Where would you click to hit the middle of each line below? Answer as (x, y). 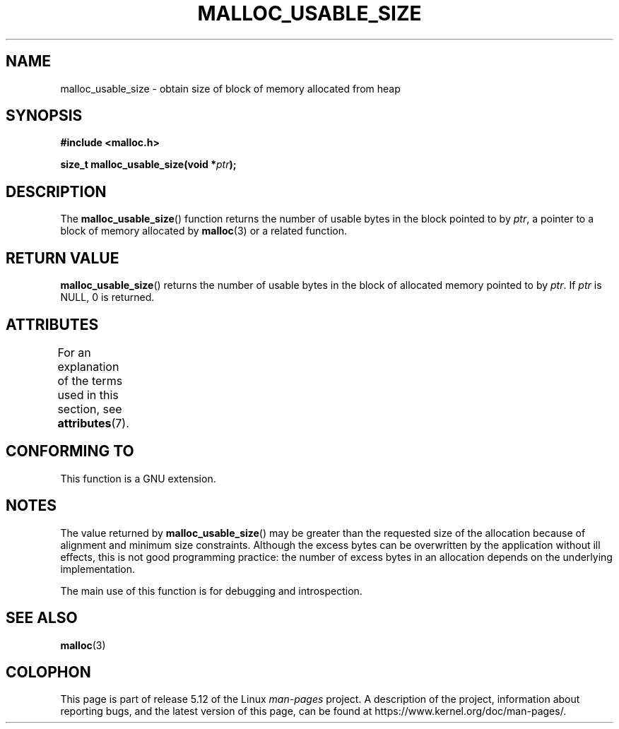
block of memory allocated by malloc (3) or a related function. (204, 231)
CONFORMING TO (70, 451)
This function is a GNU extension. (138, 478)
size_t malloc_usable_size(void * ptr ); (148, 165)
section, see (90, 409)
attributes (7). (93, 423)
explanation (88, 366)
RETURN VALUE (63, 258)
